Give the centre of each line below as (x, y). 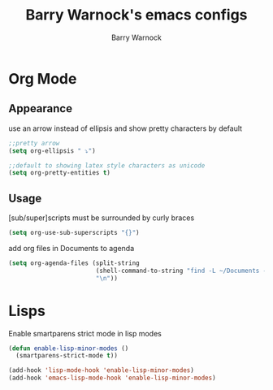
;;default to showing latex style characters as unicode (107, 165)
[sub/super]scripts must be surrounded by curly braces (102, 218)
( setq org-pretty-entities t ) (60, 173)
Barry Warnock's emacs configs (136, 15)
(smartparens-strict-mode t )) (67, 356)
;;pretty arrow (34, 143)
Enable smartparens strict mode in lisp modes (85, 333)
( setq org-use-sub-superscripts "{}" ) (74, 233)
